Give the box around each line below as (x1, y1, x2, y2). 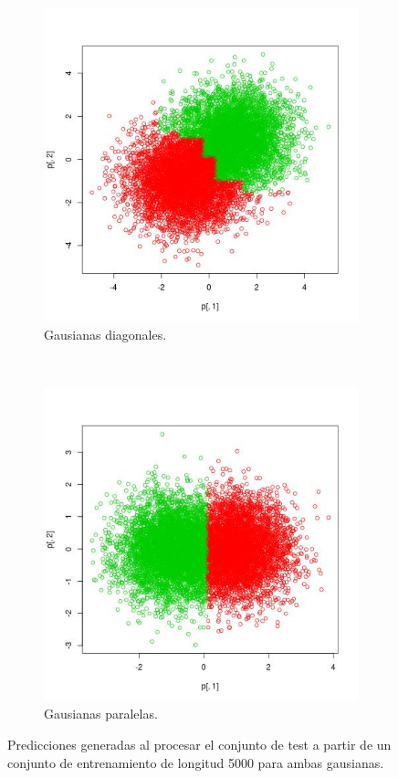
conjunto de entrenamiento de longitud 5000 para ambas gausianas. (7, 752, 384, 772)
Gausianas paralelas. (44, 704, 158, 723)
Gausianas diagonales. (44, 324, 167, 343)
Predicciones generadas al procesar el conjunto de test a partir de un (7, 734, 392, 753)
